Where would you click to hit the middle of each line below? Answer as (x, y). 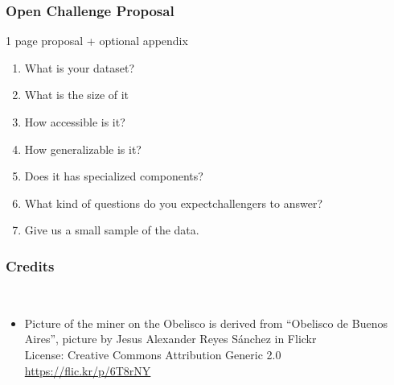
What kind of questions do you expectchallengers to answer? (174, 203)
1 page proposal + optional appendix (97, 41)
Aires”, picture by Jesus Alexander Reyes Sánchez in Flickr (170, 339)
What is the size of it (77, 95)
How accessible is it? (75, 122)
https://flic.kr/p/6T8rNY (88, 370)
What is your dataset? (80, 67)
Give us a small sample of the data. (112, 230)
